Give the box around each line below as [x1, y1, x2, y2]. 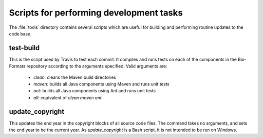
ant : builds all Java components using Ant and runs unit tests [33, 88, 156, 94]
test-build [9, 44, 40, 52]
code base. [9, 31, 32, 36]
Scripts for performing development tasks [9, 7, 183, 18]
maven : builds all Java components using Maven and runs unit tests [33, 81, 170, 87]
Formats [9, 63, 26, 69]
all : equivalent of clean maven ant [33, 95, 102, 101]
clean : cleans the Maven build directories [33, 74, 116, 80]
